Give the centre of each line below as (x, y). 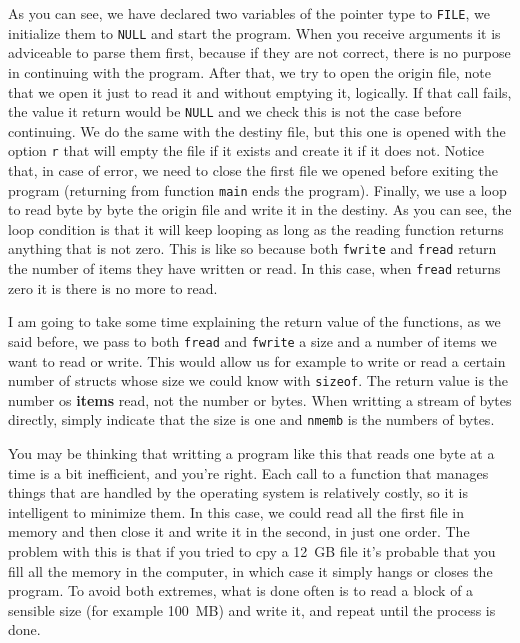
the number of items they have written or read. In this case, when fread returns (254, 268)
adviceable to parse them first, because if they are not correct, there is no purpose (259, 52)
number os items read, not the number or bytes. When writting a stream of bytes (260, 399)
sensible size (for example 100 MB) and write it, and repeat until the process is (252, 609)
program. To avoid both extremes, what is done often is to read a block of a (241, 590)
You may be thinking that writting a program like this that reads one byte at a (251, 453)
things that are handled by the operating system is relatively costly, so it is (238, 492)
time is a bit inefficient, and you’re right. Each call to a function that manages (248, 472)
